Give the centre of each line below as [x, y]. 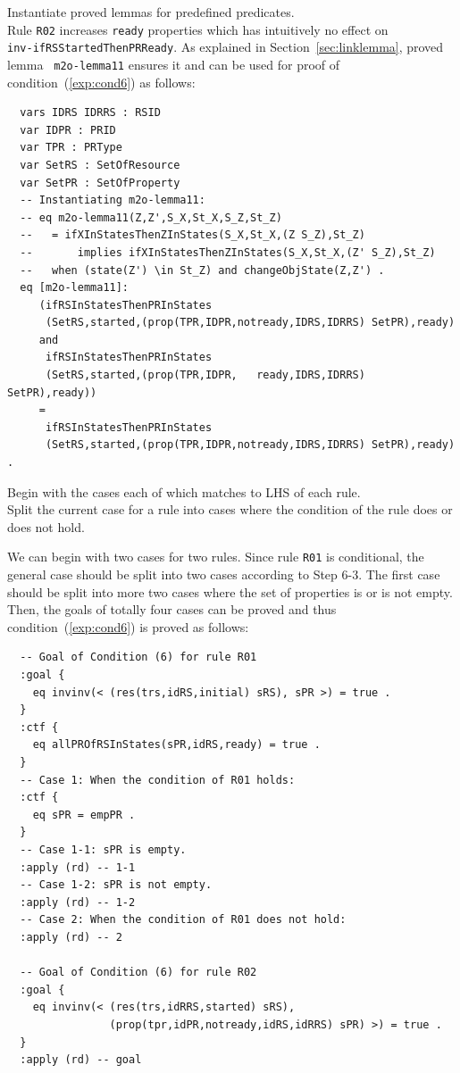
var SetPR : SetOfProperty [100, 183]
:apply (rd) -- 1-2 [78, 902]
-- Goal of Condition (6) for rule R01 [138, 657]
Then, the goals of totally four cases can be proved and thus [172, 609]
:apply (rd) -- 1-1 [78, 867]
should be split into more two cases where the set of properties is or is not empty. [230, 591]
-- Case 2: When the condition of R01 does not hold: [183, 920]
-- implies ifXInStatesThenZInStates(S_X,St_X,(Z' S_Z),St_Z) [228, 252]
